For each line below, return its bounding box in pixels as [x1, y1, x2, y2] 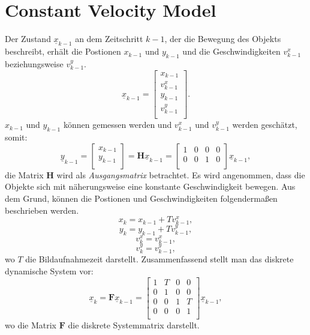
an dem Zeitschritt [75, 32, 143, 45]
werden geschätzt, [232, 118, 297, 131]
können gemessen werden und [63, 118, 172, 131]
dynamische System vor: [5, 265, 94, 277]
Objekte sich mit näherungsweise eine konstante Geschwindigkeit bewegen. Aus [5, 180, 296, 193]
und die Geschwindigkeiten [182, 45, 281, 58]
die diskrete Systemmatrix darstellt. [68, 318, 200, 331]
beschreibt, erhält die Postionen [5, 45, 121, 58]
